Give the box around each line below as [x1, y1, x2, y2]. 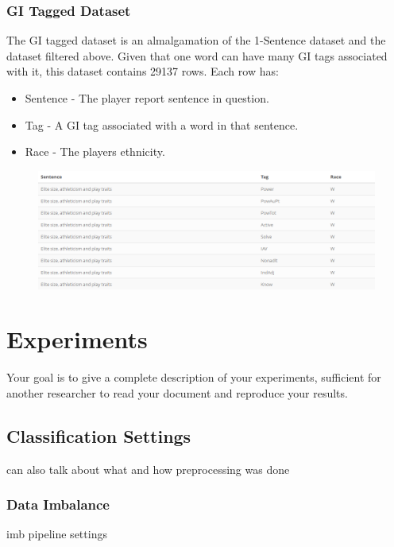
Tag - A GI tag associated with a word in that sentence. [25, 116, 299, 133]
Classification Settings [6, 423, 191, 448]
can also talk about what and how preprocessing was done [6, 460, 290, 477]
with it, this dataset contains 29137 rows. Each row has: [6, 63, 279, 80]
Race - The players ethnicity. [25, 143, 165, 160]
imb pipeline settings [6, 526, 107, 542]
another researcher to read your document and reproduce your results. [6, 384, 348, 401]
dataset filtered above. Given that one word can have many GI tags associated [6, 47, 388, 64]
